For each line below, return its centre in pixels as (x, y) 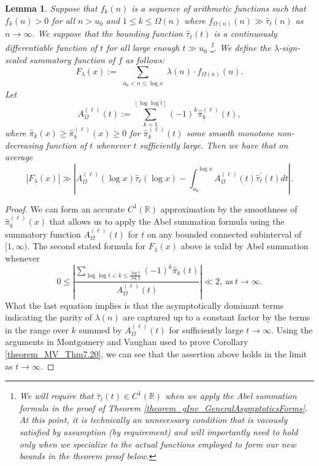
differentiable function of (51, 48)
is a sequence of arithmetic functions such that (219, 8)
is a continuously (245, 33)
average (19, 157)
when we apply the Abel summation (231, 396)
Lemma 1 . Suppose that (51, 8)
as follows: (145, 59)
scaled (16, 59)
